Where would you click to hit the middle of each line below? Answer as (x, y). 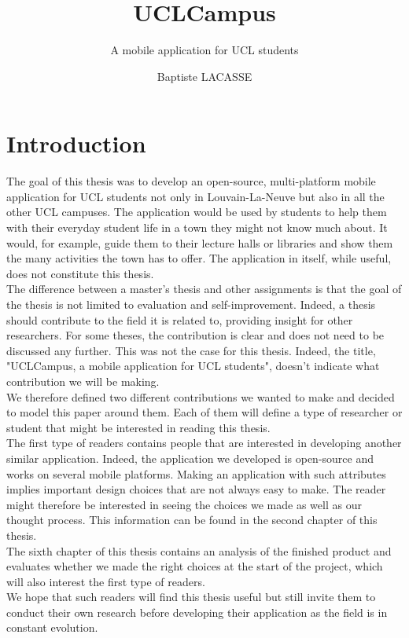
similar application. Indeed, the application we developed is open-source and (190, 458)
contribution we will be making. (83, 381)
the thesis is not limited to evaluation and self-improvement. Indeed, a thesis (191, 304)
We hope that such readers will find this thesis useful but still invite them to (191, 597)
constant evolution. (52, 627)
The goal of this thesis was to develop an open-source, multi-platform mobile (191, 181)
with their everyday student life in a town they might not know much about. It (197, 227)
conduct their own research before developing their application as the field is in (197, 612)
